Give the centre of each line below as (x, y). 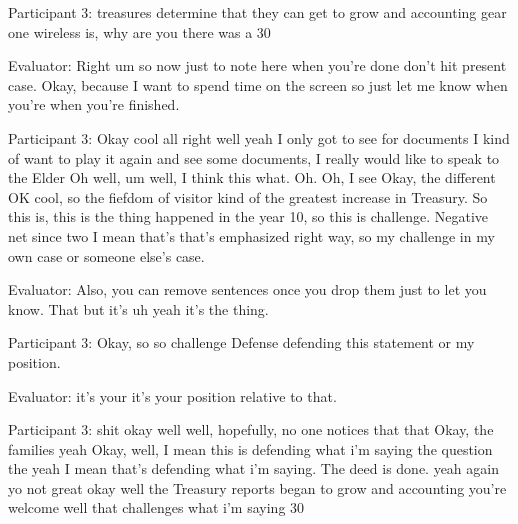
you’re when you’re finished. (94, 104)
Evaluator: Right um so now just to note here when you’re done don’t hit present (257, 65)
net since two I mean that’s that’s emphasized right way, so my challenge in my (251, 235)
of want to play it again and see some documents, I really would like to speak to (254, 157)
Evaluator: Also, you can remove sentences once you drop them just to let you (247, 289)
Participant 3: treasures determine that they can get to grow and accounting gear (257, 12)
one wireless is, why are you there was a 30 (139, 31)
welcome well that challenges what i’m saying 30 (156, 507)
